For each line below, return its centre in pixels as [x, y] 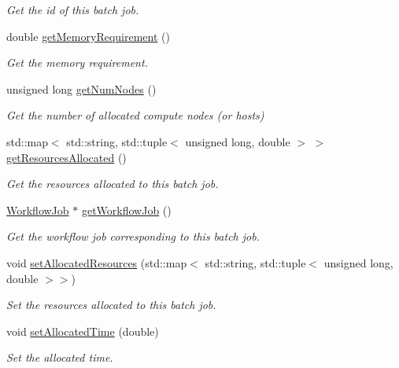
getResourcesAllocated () [66, 157]
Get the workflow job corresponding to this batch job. [133, 236]
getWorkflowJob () [126, 210]
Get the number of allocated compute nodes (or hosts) [135, 115]
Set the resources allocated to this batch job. [111, 305]
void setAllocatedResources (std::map [97, 262]
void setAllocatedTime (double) [83, 331]
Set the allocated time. [60, 357]
